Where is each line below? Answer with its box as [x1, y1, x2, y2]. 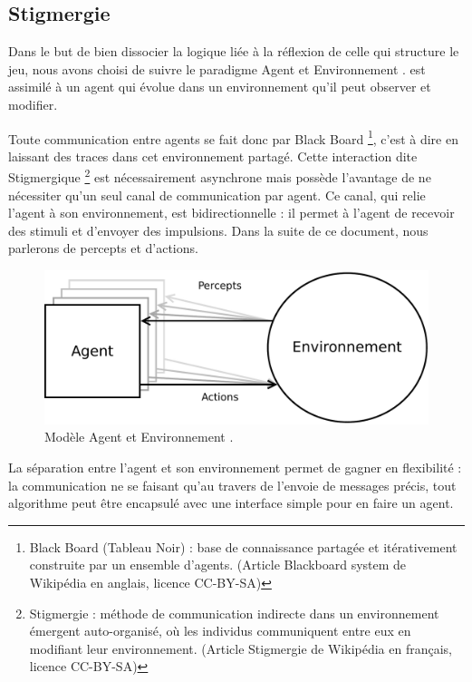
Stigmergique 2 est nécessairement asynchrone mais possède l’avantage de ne [8, 165, 431, 187]
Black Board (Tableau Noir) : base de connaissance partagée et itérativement [29, 537, 458, 556]
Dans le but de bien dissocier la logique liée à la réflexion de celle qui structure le [8, 42, 459, 61]
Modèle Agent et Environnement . [44, 427, 234, 446]
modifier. [8, 94, 58, 113]
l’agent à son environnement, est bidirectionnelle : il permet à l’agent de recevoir [8, 203, 455, 222]
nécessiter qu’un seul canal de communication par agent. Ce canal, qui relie [8, 185, 426, 204]
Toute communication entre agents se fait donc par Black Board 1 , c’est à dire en [8, 126, 458, 148]
